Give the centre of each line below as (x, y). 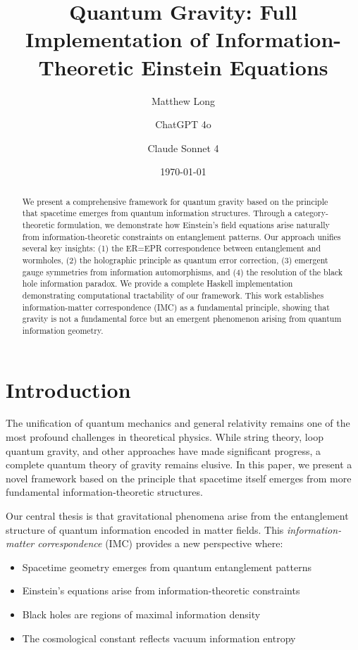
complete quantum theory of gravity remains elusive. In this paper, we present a (179, 464)
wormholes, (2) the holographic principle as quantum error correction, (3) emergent (175, 260)
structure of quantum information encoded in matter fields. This (145, 529)
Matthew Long (183, 100)
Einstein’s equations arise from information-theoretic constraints (161, 590)
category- (311, 213)
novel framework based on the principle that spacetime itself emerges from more (179, 478)
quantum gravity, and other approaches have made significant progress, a (163, 450)
